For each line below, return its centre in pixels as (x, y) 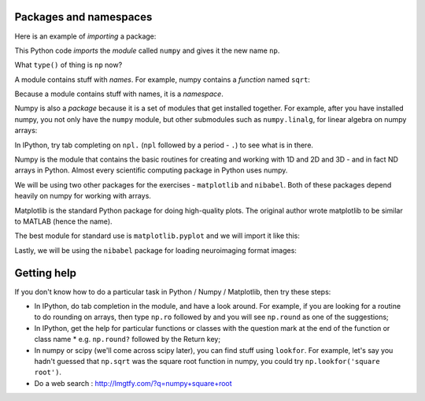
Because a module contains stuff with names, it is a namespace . (119, 94)
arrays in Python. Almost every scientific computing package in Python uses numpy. (151, 170)
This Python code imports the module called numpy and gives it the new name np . (147, 50)
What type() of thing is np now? (68, 65)
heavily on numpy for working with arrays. (83, 196)
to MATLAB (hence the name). (64, 221)
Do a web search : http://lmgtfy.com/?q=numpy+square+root (133, 383)
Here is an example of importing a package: (85, 36)
